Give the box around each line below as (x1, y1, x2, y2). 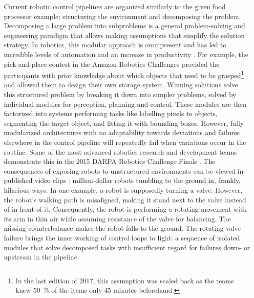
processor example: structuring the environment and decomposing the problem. (4, 11, 241, 21)
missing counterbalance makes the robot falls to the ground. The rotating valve (4, 223, 241, 233)
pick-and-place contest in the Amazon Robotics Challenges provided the (4, 59, 220, 69)
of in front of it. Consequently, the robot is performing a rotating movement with (4, 204, 247, 214)
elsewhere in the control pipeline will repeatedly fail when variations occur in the (4, 137, 246, 147)
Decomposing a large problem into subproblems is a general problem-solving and (4, 20, 245, 31)
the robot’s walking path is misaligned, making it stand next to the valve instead (4, 194, 246, 204)
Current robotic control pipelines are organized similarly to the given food (4, 1, 226, 11)
